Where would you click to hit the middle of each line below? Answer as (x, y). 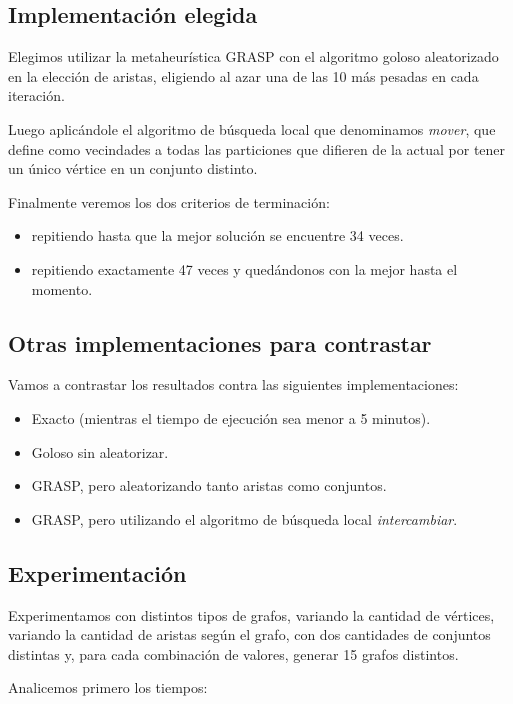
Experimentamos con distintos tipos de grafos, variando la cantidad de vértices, (251, 614)
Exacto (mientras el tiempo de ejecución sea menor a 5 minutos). (231, 417)
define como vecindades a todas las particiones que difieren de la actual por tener (257, 148)
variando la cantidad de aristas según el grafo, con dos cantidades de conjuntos (249, 634)
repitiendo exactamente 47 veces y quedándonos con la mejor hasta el (244, 268)
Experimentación (97, 572)
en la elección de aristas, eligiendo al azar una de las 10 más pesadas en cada (243, 75)
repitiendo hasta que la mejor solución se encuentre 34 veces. (217, 235)
